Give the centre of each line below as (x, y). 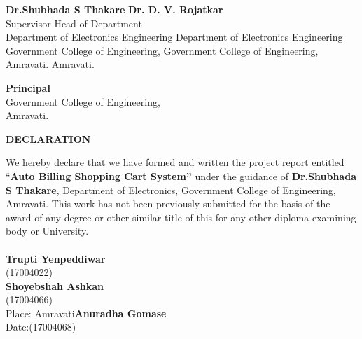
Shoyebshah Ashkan (55, 285)
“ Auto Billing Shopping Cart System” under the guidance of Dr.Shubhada (181, 175)
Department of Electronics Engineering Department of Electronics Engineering (174, 37)
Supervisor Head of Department (74, 23)
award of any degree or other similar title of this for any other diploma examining (181, 217)
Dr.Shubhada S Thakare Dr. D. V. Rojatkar (114, 9)
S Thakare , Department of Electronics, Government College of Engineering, (171, 189)
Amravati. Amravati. (50, 64)
